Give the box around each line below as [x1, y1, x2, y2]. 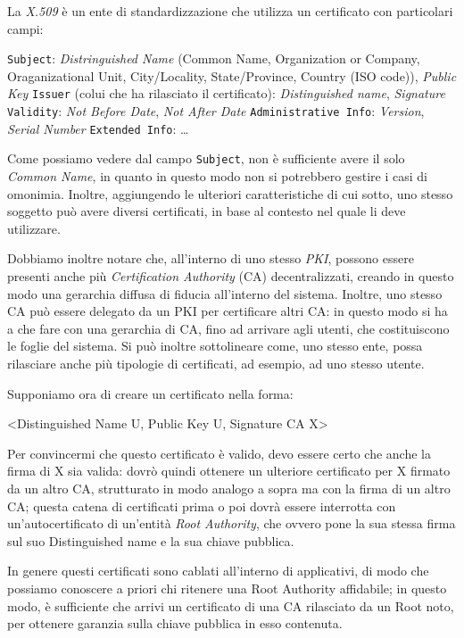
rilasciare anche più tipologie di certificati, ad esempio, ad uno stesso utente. [7, 354, 425, 372]
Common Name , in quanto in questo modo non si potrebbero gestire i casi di [7, 167, 427, 186]
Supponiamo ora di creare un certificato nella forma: [7, 384, 294, 402]
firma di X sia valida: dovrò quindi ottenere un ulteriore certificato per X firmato [7, 461, 451, 480]
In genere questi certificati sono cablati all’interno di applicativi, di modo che [7, 561, 429, 580]
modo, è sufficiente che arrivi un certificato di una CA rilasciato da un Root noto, [7, 596, 454, 615]
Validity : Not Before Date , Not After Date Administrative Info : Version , [7, 102, 425, 120]
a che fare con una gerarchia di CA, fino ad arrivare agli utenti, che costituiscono [7, 319, 450, 337]
